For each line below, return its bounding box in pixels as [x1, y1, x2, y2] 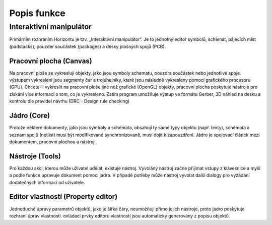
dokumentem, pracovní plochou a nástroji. [9, 139, 97, 145]
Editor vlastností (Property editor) [9, 192, 118, 201]
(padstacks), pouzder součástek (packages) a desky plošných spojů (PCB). [9, 43, 166, 49]
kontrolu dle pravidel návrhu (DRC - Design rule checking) [9, 98, 130, 104]
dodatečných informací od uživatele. [9, 179, 85, 185]
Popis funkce [9, 8, 65, 19]
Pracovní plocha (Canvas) [9, 57, 93, 65]
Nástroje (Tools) [9, 152, 61, 160]
